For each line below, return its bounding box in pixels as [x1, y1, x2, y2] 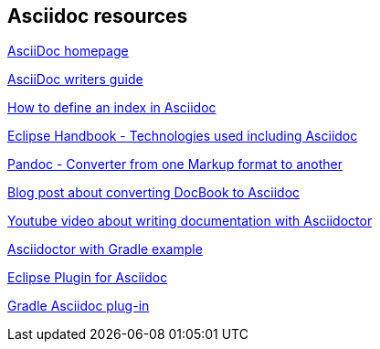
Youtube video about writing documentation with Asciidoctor [7, 213, 373, 229]
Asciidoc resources [7, 5, 188, 27]
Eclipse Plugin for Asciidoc [7, 270, 168, 286]
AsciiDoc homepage [7, 43, 129, 59]
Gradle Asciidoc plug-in [7, 298, 150, 314]
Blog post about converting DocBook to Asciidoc [7, 185, 301, 201]
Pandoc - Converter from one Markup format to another [7, 156, 343, 173]
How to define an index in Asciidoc [7, 100, 216, 116]
